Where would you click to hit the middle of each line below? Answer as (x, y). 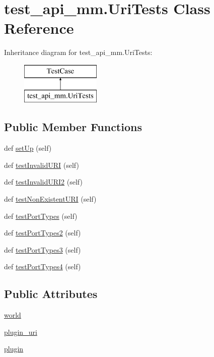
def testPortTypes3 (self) (43, 249)
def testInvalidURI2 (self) (43, 182)
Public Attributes (51, 294)
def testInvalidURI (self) (42, 165)
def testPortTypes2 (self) (43, 233)
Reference (39, 28)
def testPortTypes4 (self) (43, 266)
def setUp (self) (28, 148)
